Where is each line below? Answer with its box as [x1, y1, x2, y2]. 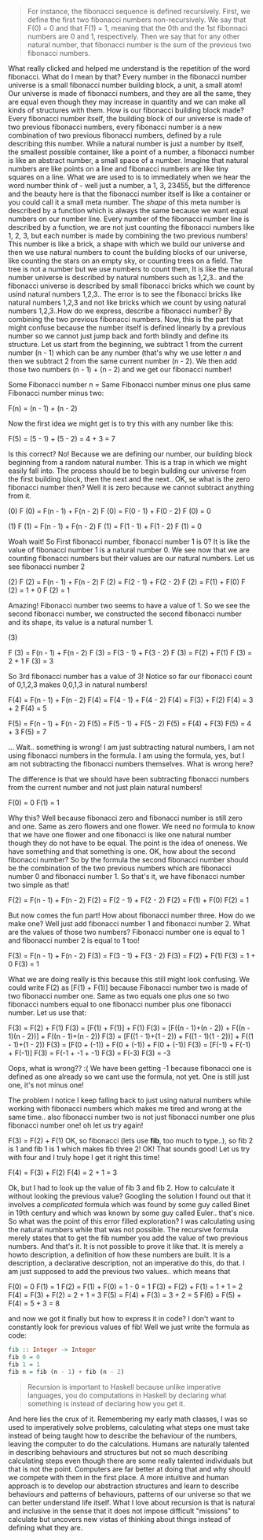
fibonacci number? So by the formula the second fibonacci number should [8, 855, 249, 864]
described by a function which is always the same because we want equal [8, 206, 249, 215]
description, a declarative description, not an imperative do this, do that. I [8, 1258, 245, 1268]
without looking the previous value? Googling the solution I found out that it [8, 1191, 251, 1201]
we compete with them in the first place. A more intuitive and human [8, 1472, 229, 1482]
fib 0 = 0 [8, 1353, 41, 1361]
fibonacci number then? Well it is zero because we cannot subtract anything [8, 483, 254, 492]
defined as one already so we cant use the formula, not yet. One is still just [8, 1072, 250, 1081]
